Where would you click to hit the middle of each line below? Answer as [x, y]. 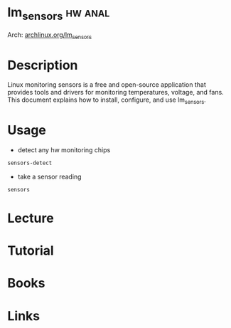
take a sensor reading [49, 176]
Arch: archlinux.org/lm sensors [50, 35]
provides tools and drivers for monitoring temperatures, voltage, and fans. [116, 92]
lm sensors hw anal [59, 14]
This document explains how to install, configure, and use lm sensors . [107, 101]
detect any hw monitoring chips [64, 150]
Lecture [31, 218]
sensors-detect [30, 163]
